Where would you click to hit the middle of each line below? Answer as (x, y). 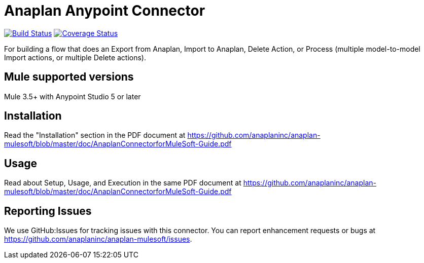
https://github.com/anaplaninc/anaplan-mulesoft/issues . (98, 239)
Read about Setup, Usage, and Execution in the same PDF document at (123, 183)
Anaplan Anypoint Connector (105, 11)
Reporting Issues (48, 211)
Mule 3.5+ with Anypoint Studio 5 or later (73, 96)
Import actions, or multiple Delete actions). (75, 57)
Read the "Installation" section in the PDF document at (95, 135)
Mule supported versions (69, 77)
